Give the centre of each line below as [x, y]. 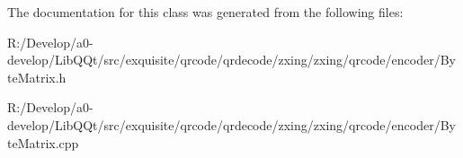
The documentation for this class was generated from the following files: [205, 12]
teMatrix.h [37, 77]
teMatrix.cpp [43, 142]
